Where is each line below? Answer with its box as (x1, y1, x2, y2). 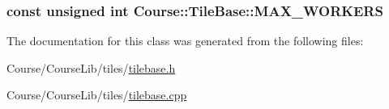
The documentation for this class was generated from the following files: (6, 32, 364, 49)
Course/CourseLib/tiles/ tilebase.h (6, 59, 176, 76)
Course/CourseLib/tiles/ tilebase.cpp (6, 86, 187, 103)
